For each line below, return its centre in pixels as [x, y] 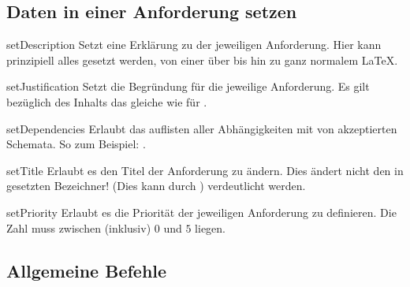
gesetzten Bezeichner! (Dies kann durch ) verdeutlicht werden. [156, 186]
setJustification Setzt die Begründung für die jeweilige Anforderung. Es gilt [188, 86]
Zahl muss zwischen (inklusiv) [79, 227]
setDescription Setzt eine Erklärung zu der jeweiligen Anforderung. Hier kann [194, 45]
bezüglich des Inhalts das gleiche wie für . [107, 101]
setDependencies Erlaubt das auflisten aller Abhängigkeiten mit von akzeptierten [202, 128]
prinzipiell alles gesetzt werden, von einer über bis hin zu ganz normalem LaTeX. [202, 60]
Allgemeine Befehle [87, 270]
